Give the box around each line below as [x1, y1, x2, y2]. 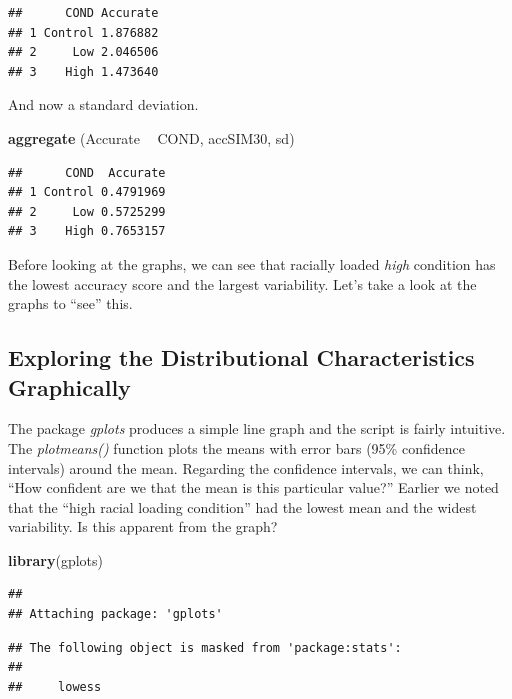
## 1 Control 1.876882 [8, 25, 159, 40]
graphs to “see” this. [8, 293, 133, 314]
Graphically [8, 371, 131, 402]
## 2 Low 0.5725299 [8, 204, 166, 219]
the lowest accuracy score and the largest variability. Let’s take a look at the [8, 273, 477, 294]
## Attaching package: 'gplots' [8, 607, 223, 622]
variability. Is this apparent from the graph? [8, 516, 278, 537]
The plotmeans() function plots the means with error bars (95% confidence [8, 437, 465, 458]
